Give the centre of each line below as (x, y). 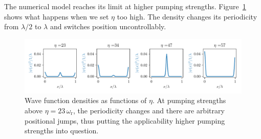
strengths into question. (62, 131)
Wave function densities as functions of (86, 100)
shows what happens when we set (57, 16)
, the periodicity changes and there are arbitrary (149, 110)
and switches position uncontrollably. (108, 26)
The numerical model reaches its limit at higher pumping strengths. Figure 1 (125, 6)
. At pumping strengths (189, 100)
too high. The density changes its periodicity (187, 16)
